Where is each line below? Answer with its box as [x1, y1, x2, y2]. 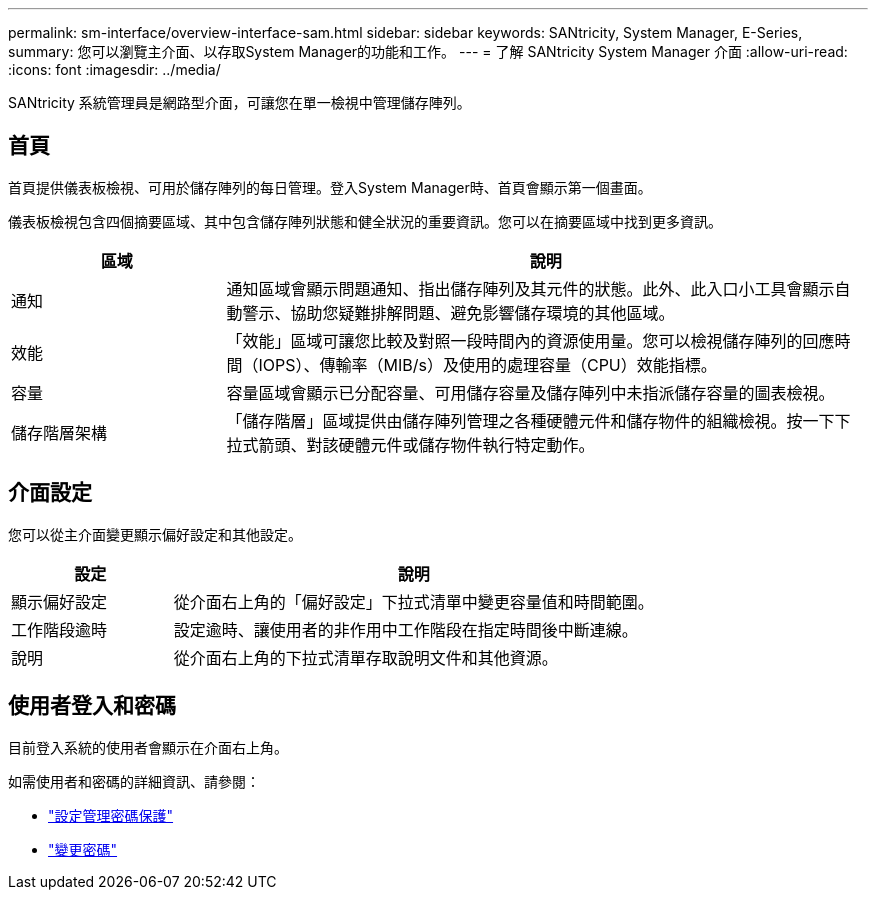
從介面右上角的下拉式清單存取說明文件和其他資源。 [173, 647, 558, 668]
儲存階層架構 [11, 422, 108, 443]
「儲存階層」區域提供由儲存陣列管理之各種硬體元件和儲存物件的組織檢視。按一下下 [226, 410, 851, 431]
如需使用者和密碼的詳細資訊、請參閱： [8, 772, 260, 790]
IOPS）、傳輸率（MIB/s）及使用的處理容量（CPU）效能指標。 [258, 354, 717, 375]
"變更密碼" [48, 840, 118, 858]
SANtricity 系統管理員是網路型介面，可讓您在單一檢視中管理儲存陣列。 [8, 94, 471, 111]
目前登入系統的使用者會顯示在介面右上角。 [8, 738, 288, 756]
